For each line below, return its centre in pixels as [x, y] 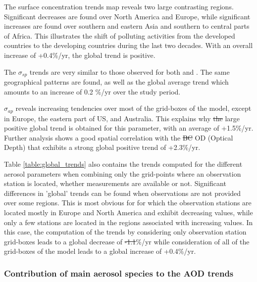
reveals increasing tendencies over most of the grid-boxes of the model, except [133, 108]
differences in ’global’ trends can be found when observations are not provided [123, 193]
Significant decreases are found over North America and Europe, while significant [127, 16]
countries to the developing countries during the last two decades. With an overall [128, 45]
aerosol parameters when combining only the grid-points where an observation [123, 173]
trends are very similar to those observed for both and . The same [129, 71]
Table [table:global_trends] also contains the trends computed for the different [123, 164]
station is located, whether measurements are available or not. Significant [115, 183]
